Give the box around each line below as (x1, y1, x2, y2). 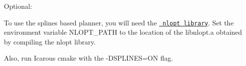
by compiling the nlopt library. (4, 36, 96, 46)
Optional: (4, 1, 32, 11)
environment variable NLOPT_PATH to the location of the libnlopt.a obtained (4, 27, 242, 37)
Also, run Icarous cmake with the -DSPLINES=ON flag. (4, 53, 173, 63)
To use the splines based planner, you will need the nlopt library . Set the (4, 17, 234, 27)
